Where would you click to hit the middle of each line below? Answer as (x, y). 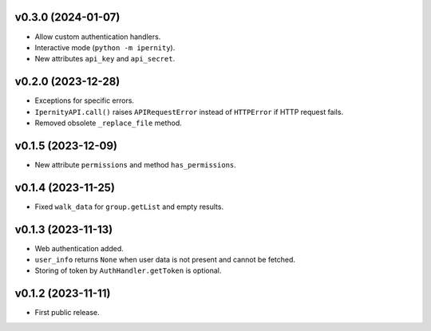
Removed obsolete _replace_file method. (109, 123)
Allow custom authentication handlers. (98, 37)
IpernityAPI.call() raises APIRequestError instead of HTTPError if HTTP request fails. (189, 112)
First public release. (67, 313)
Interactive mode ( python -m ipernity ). (105, 47)
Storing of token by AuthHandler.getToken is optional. (128, 270)
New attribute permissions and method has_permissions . (136, 164)
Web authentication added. (79, 248)
